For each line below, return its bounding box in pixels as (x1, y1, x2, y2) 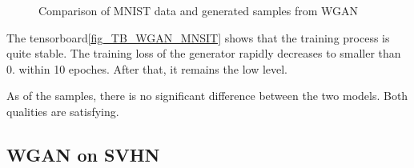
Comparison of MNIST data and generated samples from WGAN (38, 2, 359, 18)
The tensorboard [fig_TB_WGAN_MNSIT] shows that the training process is (6, 29, 390, 46)
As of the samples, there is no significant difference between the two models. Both (6, 87, 408, 104)
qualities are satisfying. (6, 102, 119, 119)
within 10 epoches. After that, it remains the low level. (18, 60, 288, 77)
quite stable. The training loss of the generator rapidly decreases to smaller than (6, 45, 401, 62)
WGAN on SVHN (6, 142, 160, 166)
